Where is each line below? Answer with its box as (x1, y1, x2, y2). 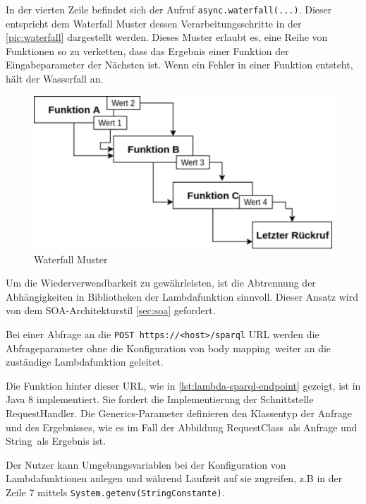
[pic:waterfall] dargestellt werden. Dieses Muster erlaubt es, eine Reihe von (6, 30, 328, 44)
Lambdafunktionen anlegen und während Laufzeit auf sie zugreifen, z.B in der (6, 471, 343, 486)
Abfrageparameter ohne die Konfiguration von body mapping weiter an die (6, 340, 331, 355)
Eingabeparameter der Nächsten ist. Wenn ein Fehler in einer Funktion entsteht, (6, 57, 353, 72)
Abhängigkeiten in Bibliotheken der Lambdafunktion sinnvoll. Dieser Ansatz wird (6, 289, 358, 304)
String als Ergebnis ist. (6, 433, 106, 448)
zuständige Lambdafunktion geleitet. (6, 354, 164, 369)
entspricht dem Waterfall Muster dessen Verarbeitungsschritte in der (6, 16, 302, 30)
